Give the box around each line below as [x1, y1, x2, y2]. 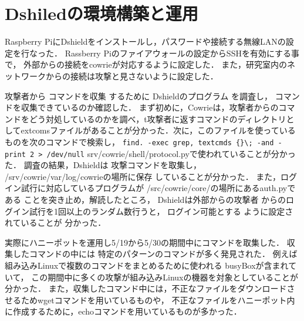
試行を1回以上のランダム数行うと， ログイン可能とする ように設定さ [29, 205, 293, 217]
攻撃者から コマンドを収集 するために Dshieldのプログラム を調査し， [5, 89, 273, 102]
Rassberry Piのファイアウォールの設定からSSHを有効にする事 [65, 46, 300, 59]
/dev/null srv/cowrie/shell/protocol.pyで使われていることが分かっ [46, 147, 296, 159]
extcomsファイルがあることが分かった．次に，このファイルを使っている [21, 124, 296, 136]
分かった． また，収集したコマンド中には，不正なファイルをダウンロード [5, 282, 287, 295]
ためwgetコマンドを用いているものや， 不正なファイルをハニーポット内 [21, 293, 295, 306]
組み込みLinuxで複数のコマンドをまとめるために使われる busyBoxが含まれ [5, 259, 289, 271]
